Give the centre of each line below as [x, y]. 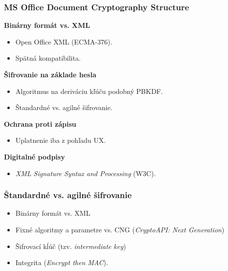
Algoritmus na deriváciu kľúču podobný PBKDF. [89, 91]
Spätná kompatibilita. [48, 58]
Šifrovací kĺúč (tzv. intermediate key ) [71, 246]
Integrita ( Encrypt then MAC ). [62, 262]
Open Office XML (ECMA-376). [64, 41]
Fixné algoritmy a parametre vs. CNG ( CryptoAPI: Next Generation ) [120, 229]
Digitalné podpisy [34, 156]
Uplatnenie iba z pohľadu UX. [61, 140]
